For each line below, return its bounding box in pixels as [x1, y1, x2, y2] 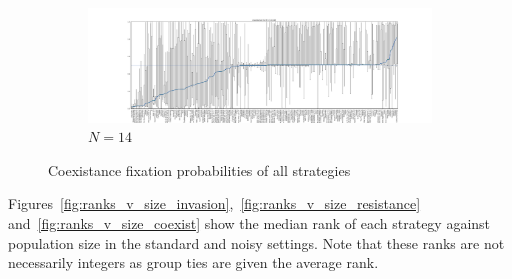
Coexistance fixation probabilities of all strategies [48, 159, 351, 180]
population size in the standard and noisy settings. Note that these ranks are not [8, 232, 505, 253]
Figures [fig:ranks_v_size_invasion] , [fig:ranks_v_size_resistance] [8, 193, 421, 214]
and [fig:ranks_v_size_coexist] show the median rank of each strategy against [8, 212, 491, 233]
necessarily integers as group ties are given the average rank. [8, 252, 379, 273]
